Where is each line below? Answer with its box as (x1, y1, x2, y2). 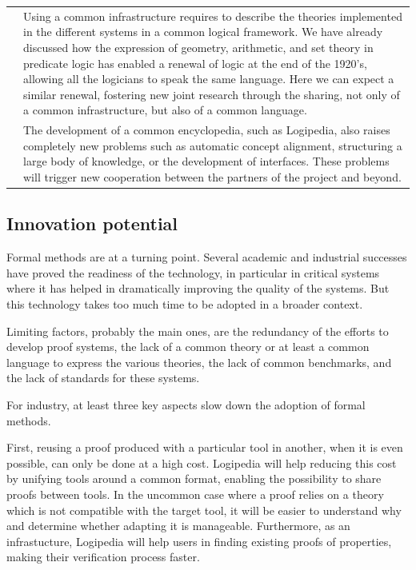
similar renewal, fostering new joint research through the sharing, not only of (23, 86, 400, 102)
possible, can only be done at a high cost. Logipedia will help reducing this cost (6, 454, 397, 471)
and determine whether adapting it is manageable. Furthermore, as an (6, 517, 350, 534)
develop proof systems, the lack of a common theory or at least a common (6, 338, 370, 355)
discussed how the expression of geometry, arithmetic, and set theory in (23, 38, 374, 55)
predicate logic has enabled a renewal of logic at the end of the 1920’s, (23, 54, 367, 71)
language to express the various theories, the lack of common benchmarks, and (6, 353, 392, 370)
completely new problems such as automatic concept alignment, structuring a (23, 137, 402, 153)
